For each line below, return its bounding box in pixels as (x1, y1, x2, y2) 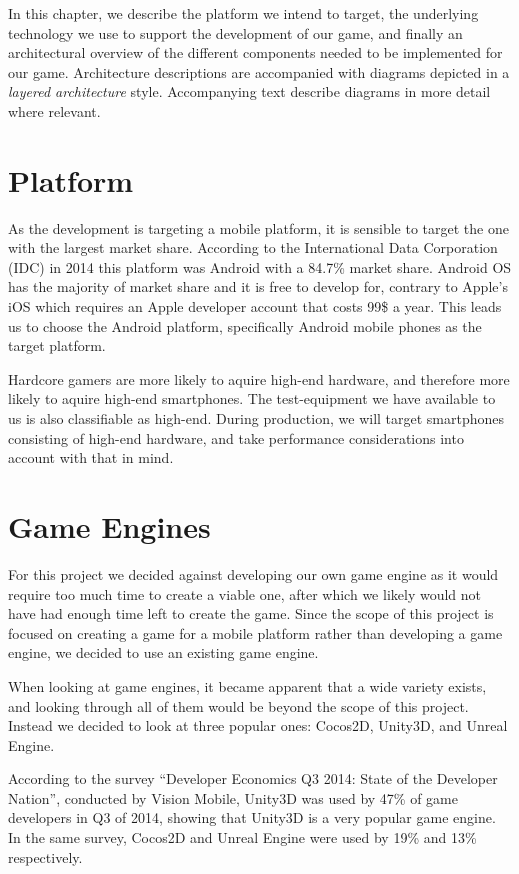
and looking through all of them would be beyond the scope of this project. (8, 695, 469, 716)
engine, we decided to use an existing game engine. (8, 642, 319, 663)
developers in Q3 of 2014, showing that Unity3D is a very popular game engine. (8, 807, 496, 828)
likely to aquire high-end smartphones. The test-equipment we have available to (8, 388, 496, 409)
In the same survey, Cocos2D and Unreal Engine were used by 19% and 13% (8, 827, 477, 848)
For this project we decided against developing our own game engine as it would (8, 563, 499, 584)
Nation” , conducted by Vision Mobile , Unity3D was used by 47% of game (8, 787, 458, 808)
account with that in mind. (8, 447, 174, 468)
